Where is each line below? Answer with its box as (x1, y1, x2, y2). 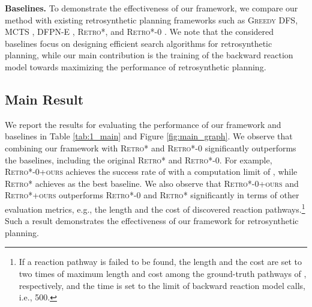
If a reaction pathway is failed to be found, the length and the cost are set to (19, 255, 302, 268)
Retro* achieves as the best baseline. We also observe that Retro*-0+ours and (5, 177, 299, 189)
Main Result (5, 90, 84, 108)
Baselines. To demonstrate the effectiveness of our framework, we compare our (5, 2, 298, 14)
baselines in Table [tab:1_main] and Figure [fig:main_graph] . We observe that (5, 130, 293, 142)
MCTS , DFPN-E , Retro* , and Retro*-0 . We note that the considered (5, 25, 274, 38)
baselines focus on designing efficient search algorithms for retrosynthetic (5, 37, 272, 49)
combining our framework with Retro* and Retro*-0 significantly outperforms (5, 141, 296, 154)
